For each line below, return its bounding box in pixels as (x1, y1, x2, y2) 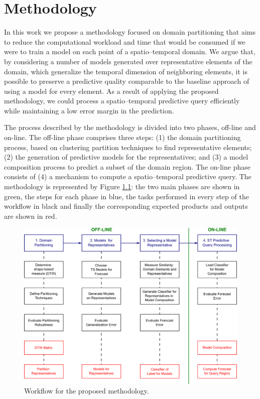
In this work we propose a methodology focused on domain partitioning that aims (4, 27, 255, 37)
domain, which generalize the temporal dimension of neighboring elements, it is (4, 66, 247, 76)
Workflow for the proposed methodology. (24, 385, 149, 396)
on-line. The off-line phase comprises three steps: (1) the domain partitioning (4, 132, 241, 143)
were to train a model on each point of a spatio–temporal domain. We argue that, (4, 46, 255, 57)
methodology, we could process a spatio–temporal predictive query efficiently (4, 95, 240, 106)
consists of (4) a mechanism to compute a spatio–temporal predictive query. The (4, 171, 251, 182)
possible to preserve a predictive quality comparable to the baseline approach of (4, 76, 249, 86)
